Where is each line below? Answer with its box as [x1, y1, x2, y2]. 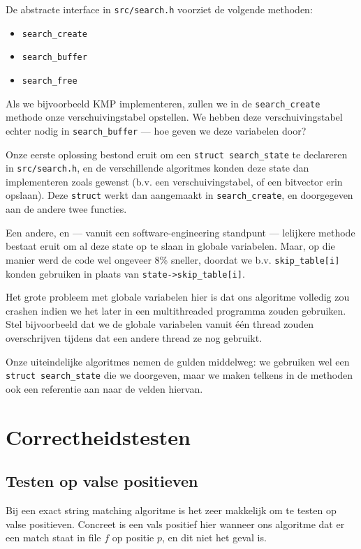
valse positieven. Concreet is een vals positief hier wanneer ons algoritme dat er [6, 516, 345, 531]
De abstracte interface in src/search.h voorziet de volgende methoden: [6, 2, 313, 16]
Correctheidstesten [6, 422, 191, 451]
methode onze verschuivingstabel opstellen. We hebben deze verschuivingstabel [6, 110, 343, 124]
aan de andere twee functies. [6, 202, 127, 216]
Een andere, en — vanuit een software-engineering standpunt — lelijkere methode [6, 225, 355, 239]
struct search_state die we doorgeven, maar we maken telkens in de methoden [6, 368, 353, 382]
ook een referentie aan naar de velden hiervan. [6, 381, 203, 396]
